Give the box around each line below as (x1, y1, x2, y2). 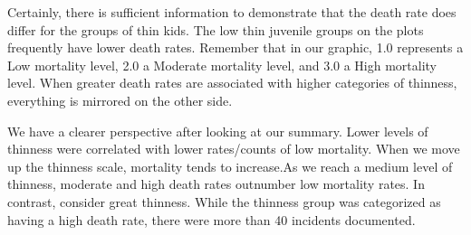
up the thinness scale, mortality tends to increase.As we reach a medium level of (7, 156, 453, 175)
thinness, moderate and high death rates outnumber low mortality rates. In (7, 174, 425, 193)
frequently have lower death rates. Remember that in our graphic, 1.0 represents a (7, 38, 464, 57)
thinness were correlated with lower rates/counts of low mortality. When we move (7, 139, 460, 158)
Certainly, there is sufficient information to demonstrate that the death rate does (7, 3, 457, 21)
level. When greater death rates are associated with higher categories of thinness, (7, 73, 457, 92)
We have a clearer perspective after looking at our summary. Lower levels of (7, 121, 428, 140)
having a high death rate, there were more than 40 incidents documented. (7, 210, 416, 229)
